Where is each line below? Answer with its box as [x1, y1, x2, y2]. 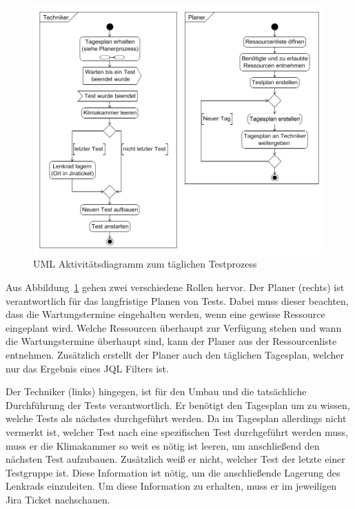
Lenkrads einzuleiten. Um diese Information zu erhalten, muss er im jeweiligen [6, 479, 337, 493]
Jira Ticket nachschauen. [6, 492, 110, 506]
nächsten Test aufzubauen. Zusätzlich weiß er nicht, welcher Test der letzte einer [6, 452, 345, 466]
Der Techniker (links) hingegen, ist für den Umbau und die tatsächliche [6, 384, 307, 399]
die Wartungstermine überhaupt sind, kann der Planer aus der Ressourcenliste [6, 334, 337, 348]
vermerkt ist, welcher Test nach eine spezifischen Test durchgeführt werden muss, [6, 424, 348, 439]
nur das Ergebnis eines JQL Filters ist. [6, 361, 169, 375]
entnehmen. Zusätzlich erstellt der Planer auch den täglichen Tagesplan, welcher [6, 347, 344, 361]
